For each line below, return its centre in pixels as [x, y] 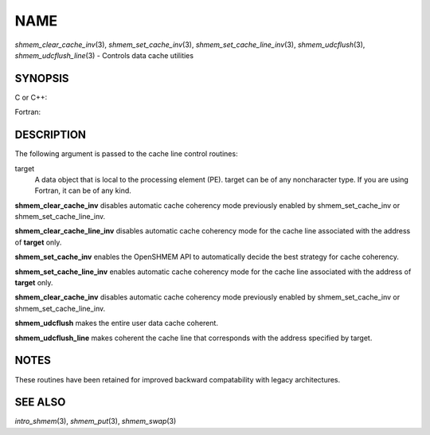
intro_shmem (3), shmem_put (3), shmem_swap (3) [96, 421]
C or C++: [31, 97]
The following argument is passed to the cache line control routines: [126, 154]
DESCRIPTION [51, 135]
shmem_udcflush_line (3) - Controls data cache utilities [104, 55]
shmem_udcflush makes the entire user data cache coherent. [117, 323]
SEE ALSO [40, 402]
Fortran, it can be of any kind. [83, 190]
